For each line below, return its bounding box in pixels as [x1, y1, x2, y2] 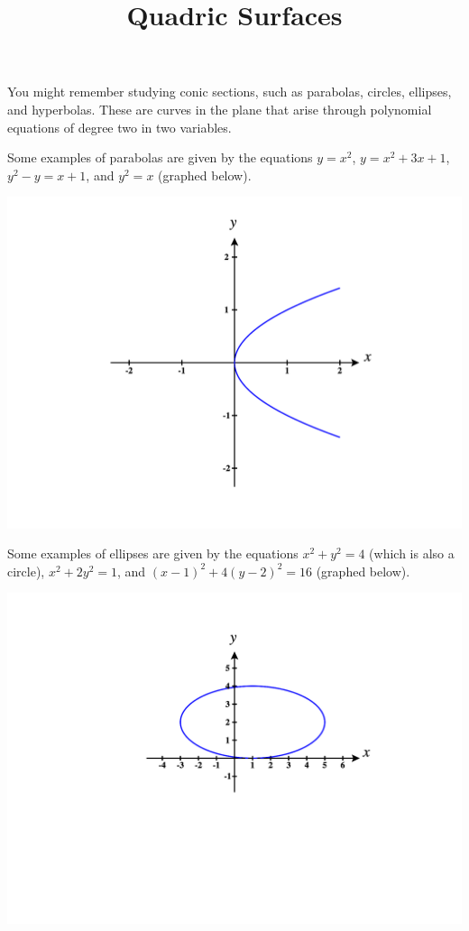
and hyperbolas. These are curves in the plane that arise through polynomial [7, 99, 432, 118]
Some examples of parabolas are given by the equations [7, 148, 313, 167]
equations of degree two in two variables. [7, 117, 232, 136]
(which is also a [369, 544, 455, 563]
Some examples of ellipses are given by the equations [7, 544, 299, 563]
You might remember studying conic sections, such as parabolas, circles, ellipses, [7, 82, 452, 101]
